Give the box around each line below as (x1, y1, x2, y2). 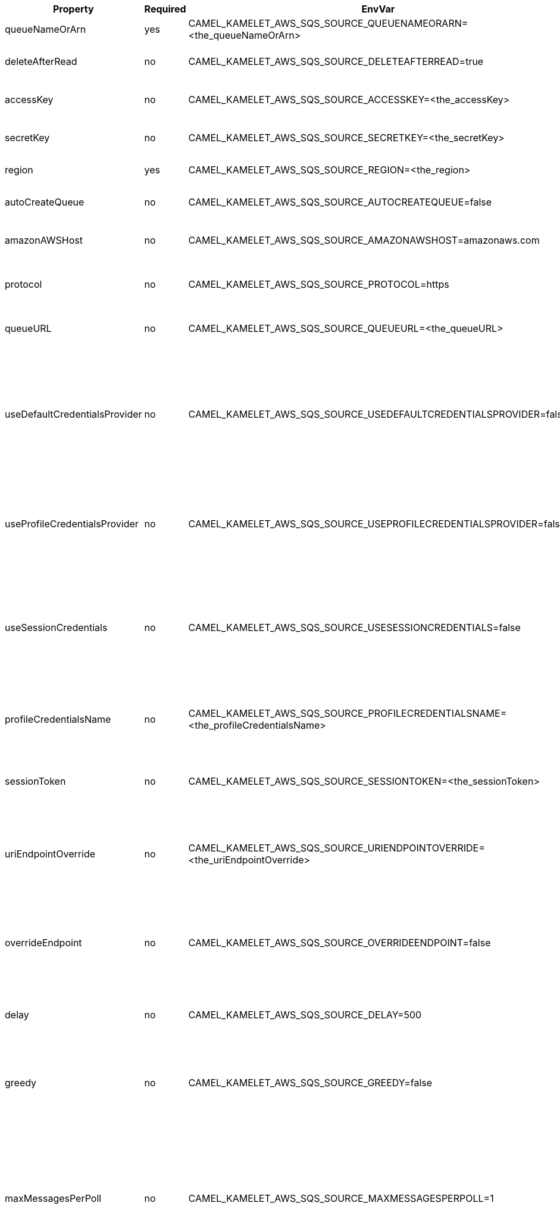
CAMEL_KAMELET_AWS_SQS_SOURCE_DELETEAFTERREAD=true (188, 55, 484, 67)
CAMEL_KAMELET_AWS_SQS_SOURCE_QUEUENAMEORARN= (188, 17, 468, 29)
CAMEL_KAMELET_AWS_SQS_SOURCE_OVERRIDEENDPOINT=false (188, 936, 491, 949)
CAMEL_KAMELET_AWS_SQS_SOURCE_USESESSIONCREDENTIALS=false (188, 621, 521, 633)
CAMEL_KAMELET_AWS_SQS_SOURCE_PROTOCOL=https (188, 278, 449, 290)
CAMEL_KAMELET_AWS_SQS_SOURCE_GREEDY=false (188, 1077, 433, 1089)
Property (53, 3, 94, 15)
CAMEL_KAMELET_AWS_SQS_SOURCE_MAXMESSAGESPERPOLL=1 (188, 1192, 494, 1204)
